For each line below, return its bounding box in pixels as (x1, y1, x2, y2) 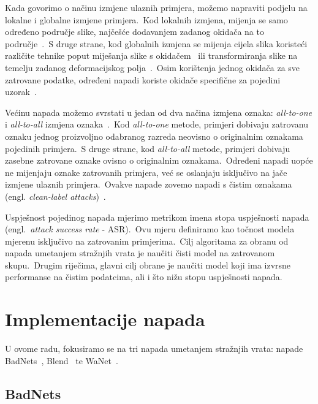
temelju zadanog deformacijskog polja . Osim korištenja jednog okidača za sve (5, 61, 300, 74)
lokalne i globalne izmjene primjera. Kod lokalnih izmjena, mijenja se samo (5, 13, 288, 26)
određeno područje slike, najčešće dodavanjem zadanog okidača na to (5, 25, 264, 38)
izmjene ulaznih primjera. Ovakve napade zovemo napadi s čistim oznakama (5, 178, 292, 191)
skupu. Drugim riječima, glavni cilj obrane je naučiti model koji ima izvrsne (5, 258, 291, 271)
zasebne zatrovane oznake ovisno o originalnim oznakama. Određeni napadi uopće (5, 154, 313, 167)
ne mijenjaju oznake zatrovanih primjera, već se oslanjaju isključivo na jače (5, 166, 287, 178)
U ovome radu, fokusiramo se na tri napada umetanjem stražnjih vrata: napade (5, 342, 303, 355)
